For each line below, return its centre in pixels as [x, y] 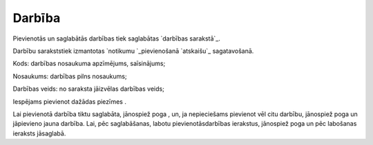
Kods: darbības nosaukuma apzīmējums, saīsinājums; [89, 64]
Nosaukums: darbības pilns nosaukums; [70, 76]
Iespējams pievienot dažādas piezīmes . [70, 101]
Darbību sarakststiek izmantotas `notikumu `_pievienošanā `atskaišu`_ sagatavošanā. [133, 51]
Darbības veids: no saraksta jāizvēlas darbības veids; [89, 89]
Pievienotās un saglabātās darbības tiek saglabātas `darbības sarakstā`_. [117, 38]
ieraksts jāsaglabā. [39, 133]
